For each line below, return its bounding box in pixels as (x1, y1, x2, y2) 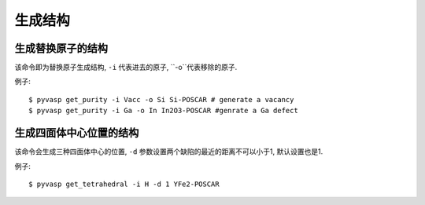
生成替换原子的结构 (14, 42, 108, 55)
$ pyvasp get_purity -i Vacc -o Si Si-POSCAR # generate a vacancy (28, 95, 294, 104)
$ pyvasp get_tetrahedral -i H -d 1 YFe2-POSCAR (28, 179, 220, 189)
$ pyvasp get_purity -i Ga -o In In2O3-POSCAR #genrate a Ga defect (28, 106, 298, 115)
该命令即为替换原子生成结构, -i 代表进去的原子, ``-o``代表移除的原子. (14, 63, 238, 72)
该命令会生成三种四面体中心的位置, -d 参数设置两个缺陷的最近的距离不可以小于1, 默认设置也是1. (14, 147, 323, 156)
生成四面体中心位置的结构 (14, 126, 139, 140)
